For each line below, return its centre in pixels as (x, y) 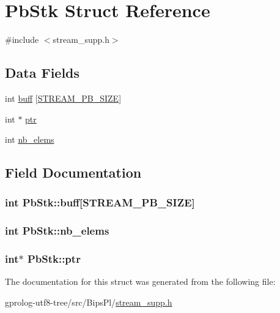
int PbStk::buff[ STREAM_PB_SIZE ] (100, 202)
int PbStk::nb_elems (57, 231)
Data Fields (42, 73)
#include (22, 40)
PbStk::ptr (54, 259)
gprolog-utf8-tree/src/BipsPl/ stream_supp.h (89, 302)
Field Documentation (73, 172)
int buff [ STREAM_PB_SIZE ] (63, 98)
